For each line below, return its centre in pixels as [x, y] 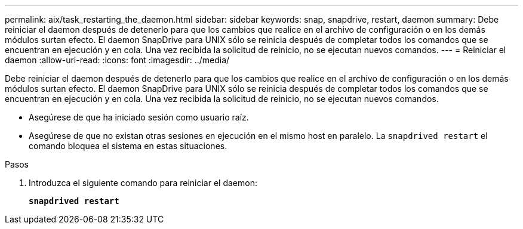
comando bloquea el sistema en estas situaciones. [128, 146]
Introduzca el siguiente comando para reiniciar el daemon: [143, 183]
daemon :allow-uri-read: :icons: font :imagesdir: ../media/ [117, 60]
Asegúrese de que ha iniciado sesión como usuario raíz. [139, 117]
